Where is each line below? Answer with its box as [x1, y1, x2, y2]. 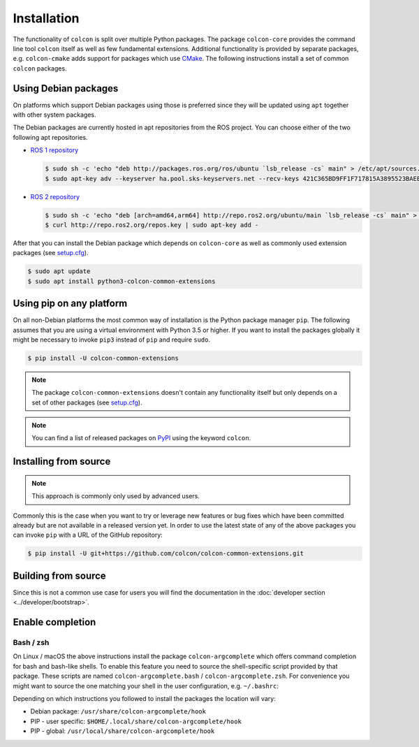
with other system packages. [13, 110, 97, 119]
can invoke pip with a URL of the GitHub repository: [13, 531, 163, 539]
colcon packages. [13, 64, 67, 73]
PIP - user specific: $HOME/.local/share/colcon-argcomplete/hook [30, 717, 242, 725]
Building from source [13, 570, 106, 581]
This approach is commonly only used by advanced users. [31, 492, 200, 500]
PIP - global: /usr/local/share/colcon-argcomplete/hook [30, 727, 215, 735]
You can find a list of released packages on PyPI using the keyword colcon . [31, 434, 251, 442]
